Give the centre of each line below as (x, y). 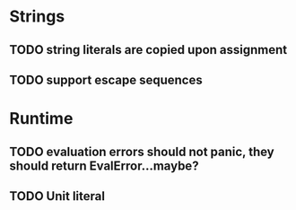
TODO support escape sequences (106, 79)
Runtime (41, 119)
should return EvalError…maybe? (104, 166)
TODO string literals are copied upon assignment (148, 50)
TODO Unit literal (57, 196)
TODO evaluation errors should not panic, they (142, 151)
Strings (37, 17)
